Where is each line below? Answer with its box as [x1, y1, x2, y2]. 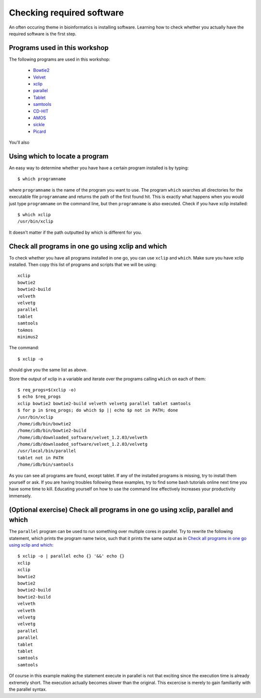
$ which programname [17, 176, 66, 182]
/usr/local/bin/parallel [17, 448, 76, 454]
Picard [33, 129, 46, 134]
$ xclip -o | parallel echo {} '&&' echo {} [17, 553, 125, 559]
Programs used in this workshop [9, 44, 109, 52]
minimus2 [17, 334, 38, 340]
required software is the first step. [9, 31, 77, 36]
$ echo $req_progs [17, 394, 61, 400]
